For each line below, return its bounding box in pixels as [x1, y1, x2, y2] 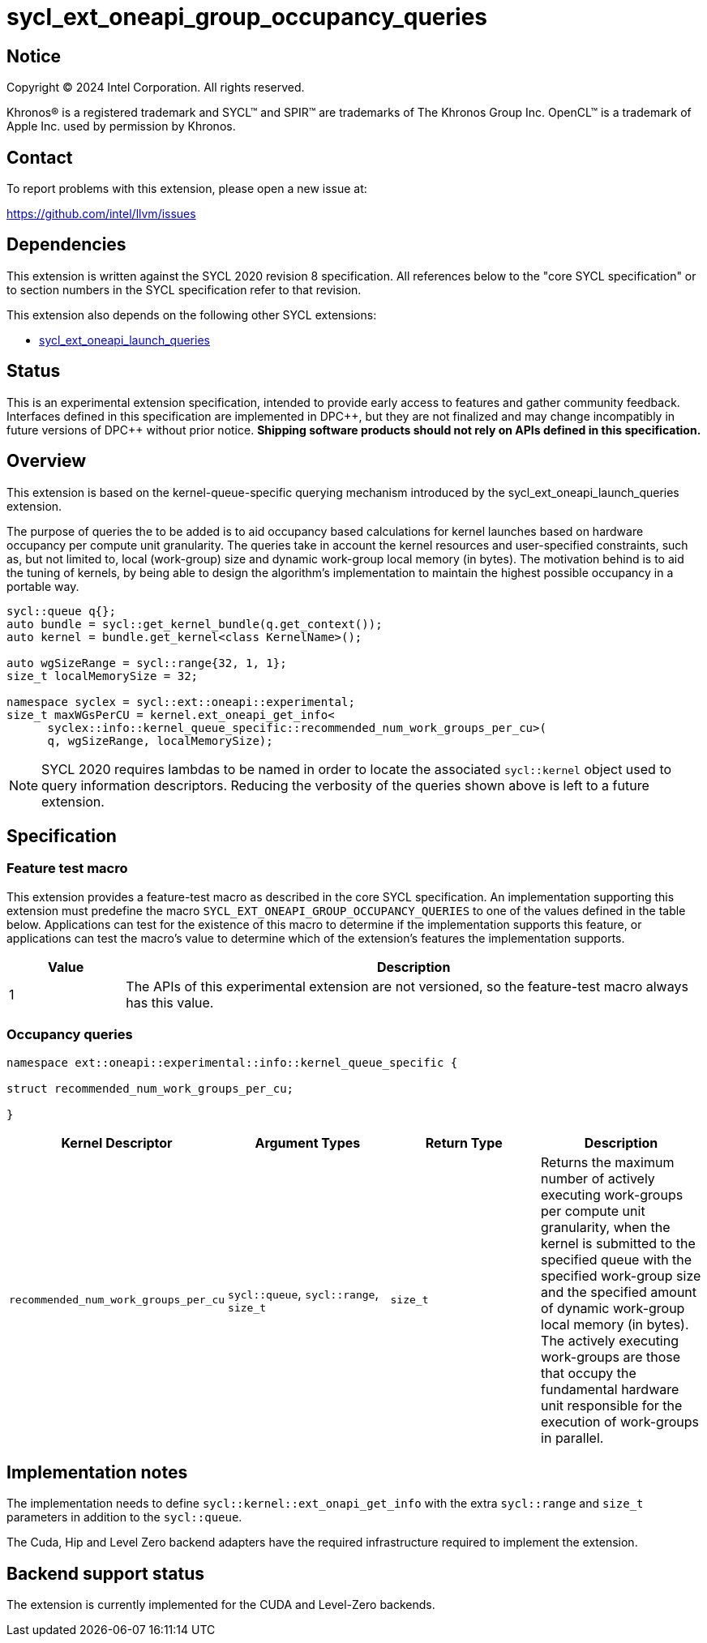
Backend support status [6, 1563, 205, 1584]
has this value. [126, 994, 214, 1011]
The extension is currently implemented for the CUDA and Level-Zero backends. [6, 1598, 435, 1612]
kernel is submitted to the [541, 1234, 696, 1252]
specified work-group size [541, 1267, 701, 1284]
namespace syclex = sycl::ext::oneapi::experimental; [6, 695, 355, 708]
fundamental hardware [541, 1380, 679, 1397]
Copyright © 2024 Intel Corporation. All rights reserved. [6, 80, 305, 95]
